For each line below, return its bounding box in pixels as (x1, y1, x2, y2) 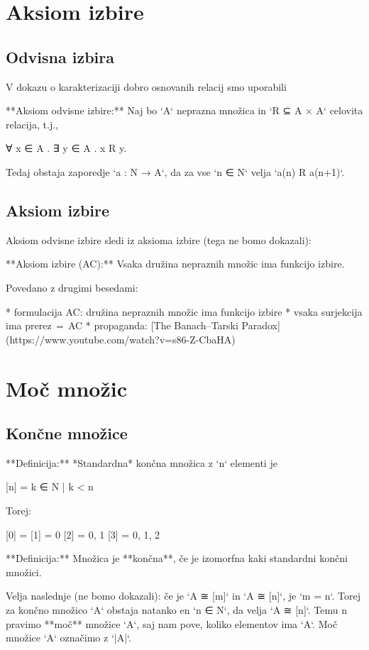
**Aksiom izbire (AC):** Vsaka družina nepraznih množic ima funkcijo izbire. (6, 256, 345, 271)
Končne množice (6, 422, 128, 444)
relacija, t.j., (6, 116, 58, 131)
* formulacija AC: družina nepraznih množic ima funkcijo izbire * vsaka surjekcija (6, 304, 363, 319)
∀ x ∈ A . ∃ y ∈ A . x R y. (6, 141, 127, 155)
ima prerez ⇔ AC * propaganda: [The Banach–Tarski (6, 318, 238, 333)
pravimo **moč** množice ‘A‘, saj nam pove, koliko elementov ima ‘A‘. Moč (6, 616, 338, 631)
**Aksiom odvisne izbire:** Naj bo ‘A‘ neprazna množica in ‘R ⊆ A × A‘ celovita (6, 103, 363, 118)
